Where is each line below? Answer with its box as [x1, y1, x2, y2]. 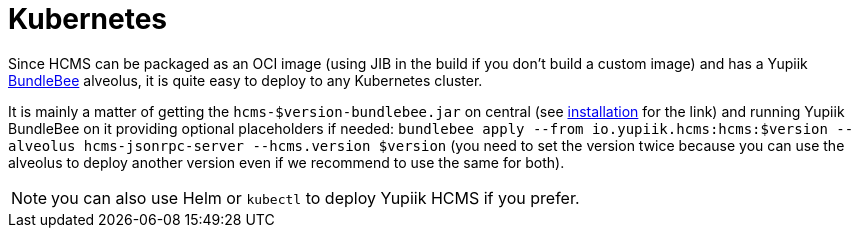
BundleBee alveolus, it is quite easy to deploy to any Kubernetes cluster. [8, 71, 483, 89]
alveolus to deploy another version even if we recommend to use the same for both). [8, 153, 565, 171]
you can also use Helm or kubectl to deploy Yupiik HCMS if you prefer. [51, 187, 580, 208]
